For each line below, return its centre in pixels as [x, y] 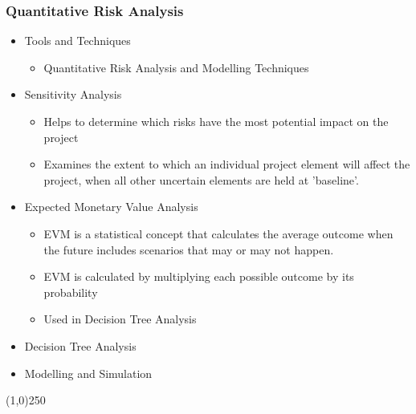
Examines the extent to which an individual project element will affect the [227, 164]
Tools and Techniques [77, 41]
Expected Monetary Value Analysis [111, 207]
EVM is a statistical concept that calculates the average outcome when [218, 233]
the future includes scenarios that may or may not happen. [189, 249]
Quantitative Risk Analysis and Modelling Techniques [176, 67]
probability [71, 292]
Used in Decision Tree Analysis [120, 319]
